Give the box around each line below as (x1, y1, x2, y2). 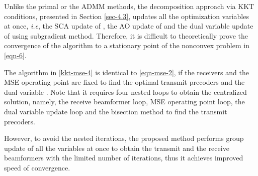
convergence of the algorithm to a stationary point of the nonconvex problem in (4, 40, 249, 51)
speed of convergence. (4, 162, 70, 172)
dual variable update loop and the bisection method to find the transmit (4, 106, 227, 116)
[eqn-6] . (4, 50, 27, 60)
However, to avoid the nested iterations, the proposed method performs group (4, 133, 244, 143)
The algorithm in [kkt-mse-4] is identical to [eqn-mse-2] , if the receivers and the (4, 67, 249, 77)
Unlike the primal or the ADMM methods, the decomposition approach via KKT (4, 1, 254, 11)
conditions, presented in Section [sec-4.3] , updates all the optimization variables (4, 11, 249, 21)
